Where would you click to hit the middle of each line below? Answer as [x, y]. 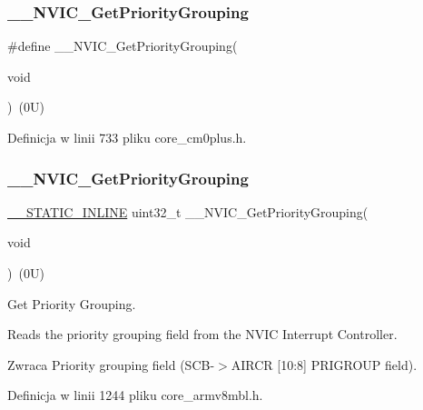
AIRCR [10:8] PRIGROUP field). [324, 364]
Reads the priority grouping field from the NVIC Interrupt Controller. [202, 334]
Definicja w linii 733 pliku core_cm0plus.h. [127, 137]
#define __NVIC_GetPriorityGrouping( [123, 46]
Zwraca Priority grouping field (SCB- [111, 364]
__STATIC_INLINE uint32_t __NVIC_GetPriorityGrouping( [188, 211]
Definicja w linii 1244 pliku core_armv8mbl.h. [135, 395]
